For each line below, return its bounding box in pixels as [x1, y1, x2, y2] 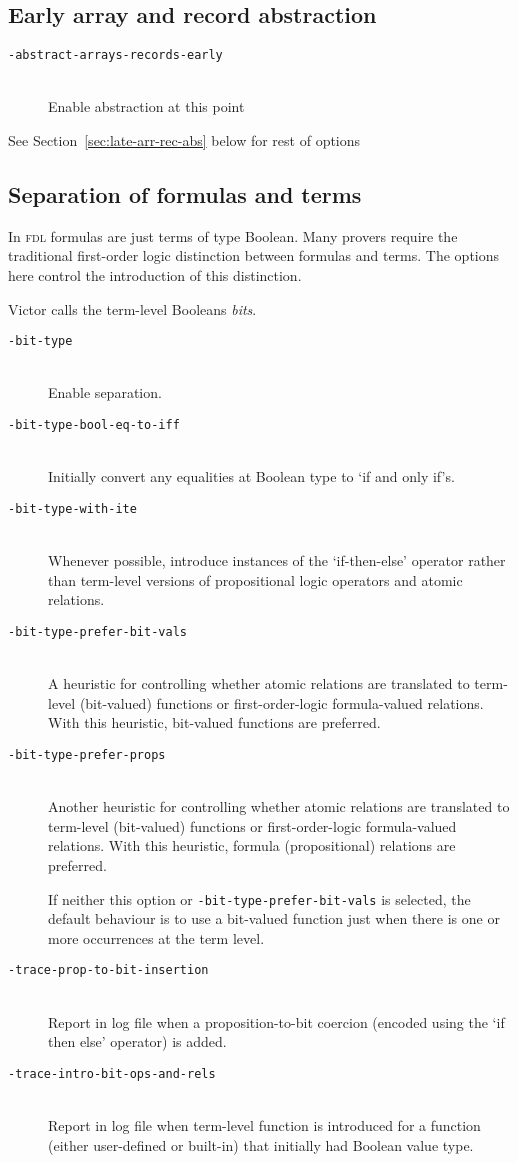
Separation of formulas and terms [8, 179, 362, 210]
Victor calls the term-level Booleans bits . [8, 298, 257, 319]
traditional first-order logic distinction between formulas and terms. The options [8, 245, 500, 266]
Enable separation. [48, 382, 162, 403]
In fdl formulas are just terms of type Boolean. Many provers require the [8, 225, 458, 246]
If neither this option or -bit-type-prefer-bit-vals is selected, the [48, 888, 471, 909]
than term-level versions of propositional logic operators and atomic [48, 569, 463, 590]
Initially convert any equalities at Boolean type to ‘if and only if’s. [48, 466, 455, 487]
